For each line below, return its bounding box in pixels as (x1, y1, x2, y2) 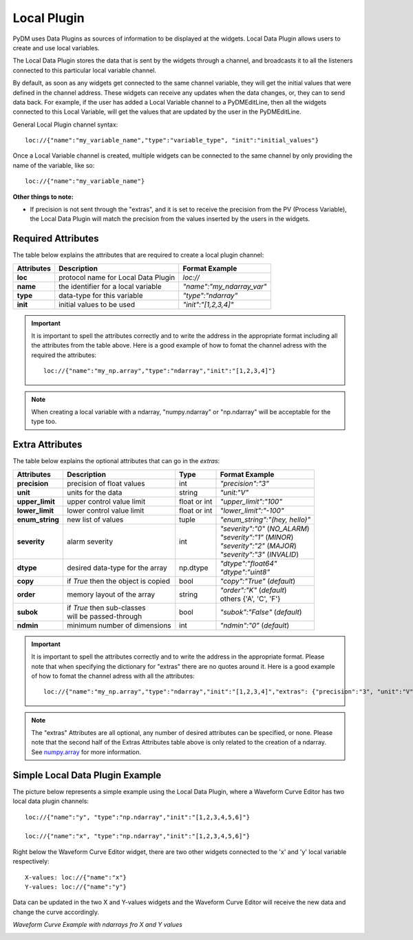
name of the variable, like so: (12, 161, 95, 169)
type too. (31, 417, 57, 426)
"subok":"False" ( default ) (220, 607, 302, 617)
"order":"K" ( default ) (220, 585, 287, 595)
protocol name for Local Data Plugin (59, 273, 176, 282)
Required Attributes (12, 233, 99, 244)
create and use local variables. (12, 43, 100, 52)
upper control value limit (66, 496, 146, 506)
